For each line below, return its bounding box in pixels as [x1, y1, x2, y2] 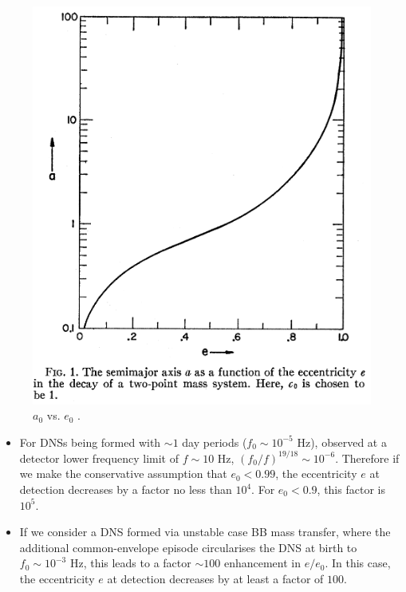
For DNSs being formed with [19, 433, 161, 450]
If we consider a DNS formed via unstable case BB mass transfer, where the [19, 523, 391, 540]
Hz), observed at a [297, 433, 387, 450]
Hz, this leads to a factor [69, 555, 191, 571]
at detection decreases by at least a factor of [107, 570, 324, 586]
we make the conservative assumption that [19, 465, 227, 482]
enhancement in [223, 555, 301, 571]
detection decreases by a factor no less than [19, 481, 232, 498]
